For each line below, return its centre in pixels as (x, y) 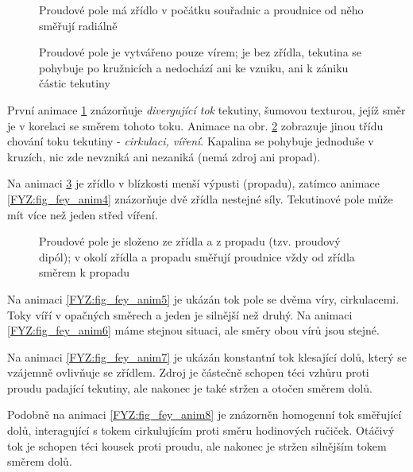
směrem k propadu (85, 272)
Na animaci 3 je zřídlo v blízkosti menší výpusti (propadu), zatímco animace (193, 183)
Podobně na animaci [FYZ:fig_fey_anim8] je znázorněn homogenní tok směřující (205, 414)
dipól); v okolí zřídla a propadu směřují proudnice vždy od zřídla (197, 256)
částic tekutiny (75, 83)
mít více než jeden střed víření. (83, 214)
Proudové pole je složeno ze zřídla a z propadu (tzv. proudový (190, 241)
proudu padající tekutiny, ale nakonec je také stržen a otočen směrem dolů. (190, 387)
